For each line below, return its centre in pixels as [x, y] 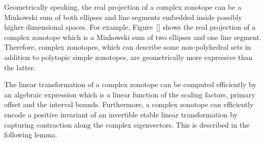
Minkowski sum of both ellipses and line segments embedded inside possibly [123, 17]
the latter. [20, 67]
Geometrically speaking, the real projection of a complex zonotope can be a [123, 7]
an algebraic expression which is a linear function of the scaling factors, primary [130, 94]
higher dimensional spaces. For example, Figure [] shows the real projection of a [130, 27]
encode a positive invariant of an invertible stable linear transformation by [121, 114]
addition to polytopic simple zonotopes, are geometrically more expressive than [128, 57]
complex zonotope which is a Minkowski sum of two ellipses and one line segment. [133, 37]
